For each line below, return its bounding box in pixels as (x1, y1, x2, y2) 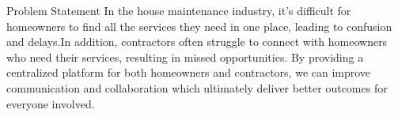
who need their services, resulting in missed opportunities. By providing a (6, 48, 364, 65)
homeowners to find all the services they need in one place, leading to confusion (6, 17, 392, 34)
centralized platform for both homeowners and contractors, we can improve (6, 64, 371, 81)
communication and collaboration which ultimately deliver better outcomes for (6, 79, 388, 96)
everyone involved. (6, 95, 95, 111)
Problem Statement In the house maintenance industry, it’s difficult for (6, 2, 351, 18)
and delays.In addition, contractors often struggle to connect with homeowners (6, 33, 388, 50)
